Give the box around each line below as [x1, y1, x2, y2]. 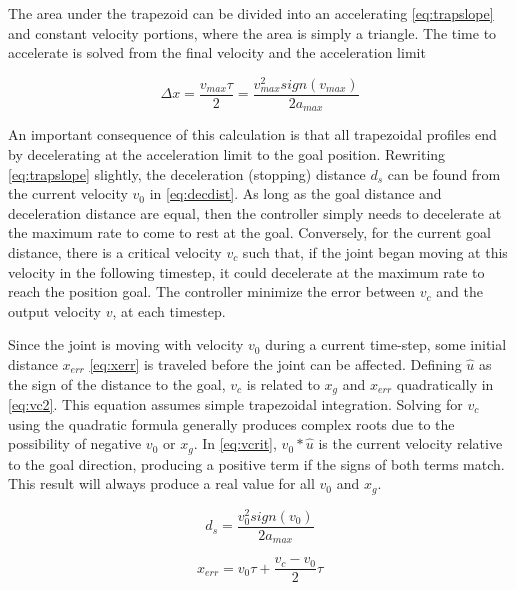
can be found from [387, 163, 501, 184]
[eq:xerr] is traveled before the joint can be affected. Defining [89, 353, 462, 374]
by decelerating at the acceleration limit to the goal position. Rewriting [8, 143, 446, 164]
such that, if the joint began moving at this [242, 241, 508, 262]
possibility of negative [8, 433, 142, 454]
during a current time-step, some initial [265, 334, 507, 355]
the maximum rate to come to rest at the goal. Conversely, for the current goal [8, 222, 491, 243]
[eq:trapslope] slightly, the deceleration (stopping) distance [8, 163, 366, 184]
